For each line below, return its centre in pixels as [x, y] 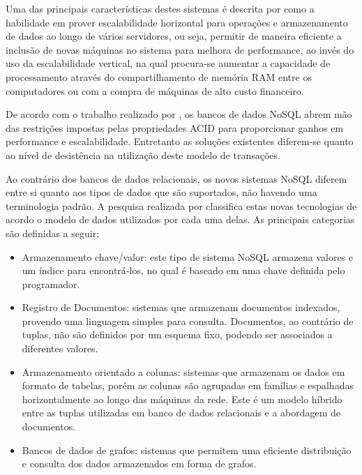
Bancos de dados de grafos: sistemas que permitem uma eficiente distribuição [187, 450]
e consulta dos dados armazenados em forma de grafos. [139, 463]
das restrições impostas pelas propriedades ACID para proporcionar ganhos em [175, 127]
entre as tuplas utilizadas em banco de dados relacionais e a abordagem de [181, 413]
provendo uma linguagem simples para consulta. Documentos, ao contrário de [188, 321]
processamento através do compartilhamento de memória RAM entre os [159, 76]
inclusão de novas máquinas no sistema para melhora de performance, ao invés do [180, 49]
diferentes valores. [60, 348]
